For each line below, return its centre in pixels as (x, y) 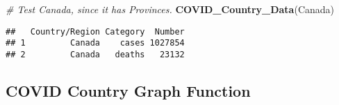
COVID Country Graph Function (128, 90)
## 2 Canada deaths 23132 (95, 54)
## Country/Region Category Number (95, 31)
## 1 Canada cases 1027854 (95, 43)
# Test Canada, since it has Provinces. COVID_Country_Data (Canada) (170, 9)
